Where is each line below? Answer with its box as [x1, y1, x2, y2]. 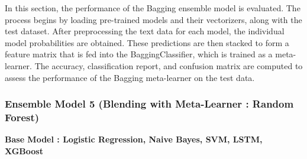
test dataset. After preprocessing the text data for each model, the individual [5, 25, 285, 37]
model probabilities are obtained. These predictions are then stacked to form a [5, 36, 289, 48]
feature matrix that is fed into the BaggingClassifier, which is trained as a [5, 48, 273, 60]
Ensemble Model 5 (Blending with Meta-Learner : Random [5, 96, 294, 111]
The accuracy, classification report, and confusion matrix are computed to [34, 59, 303, 72]
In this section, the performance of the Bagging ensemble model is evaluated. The [5, 2, 300, 14]
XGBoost [5, 144, 43, 157]
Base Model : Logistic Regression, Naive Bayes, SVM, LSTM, [5, 133, 263, 145]
